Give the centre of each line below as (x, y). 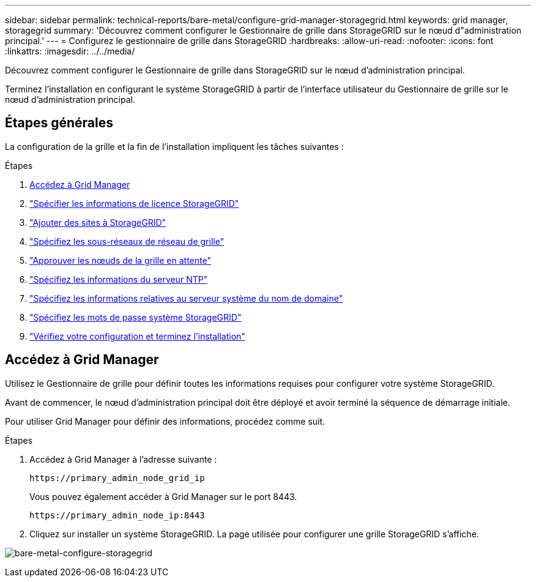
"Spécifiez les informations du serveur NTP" (119, 279)
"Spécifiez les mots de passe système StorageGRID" (136, 317)
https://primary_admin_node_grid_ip (117, 478)
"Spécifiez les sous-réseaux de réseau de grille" (127, 241)
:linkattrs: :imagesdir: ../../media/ (70, 51)
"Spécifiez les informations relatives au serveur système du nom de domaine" (186, 298)
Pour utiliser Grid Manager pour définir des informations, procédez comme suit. (165, 421)
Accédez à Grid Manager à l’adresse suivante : (123, 459)
